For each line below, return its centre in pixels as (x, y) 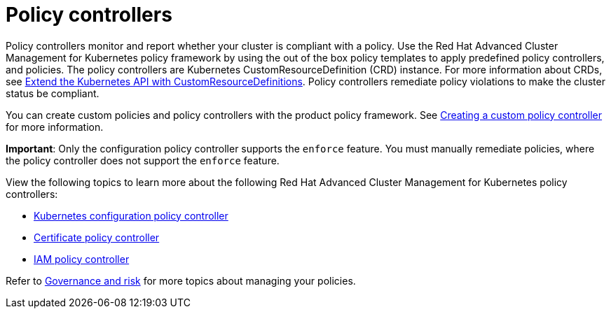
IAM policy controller (82, 259)
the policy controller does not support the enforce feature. (143, 160)
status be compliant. (53, 93)
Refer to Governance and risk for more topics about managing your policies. (181, 280)
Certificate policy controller (97, 237)
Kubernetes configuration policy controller (131, 215)
